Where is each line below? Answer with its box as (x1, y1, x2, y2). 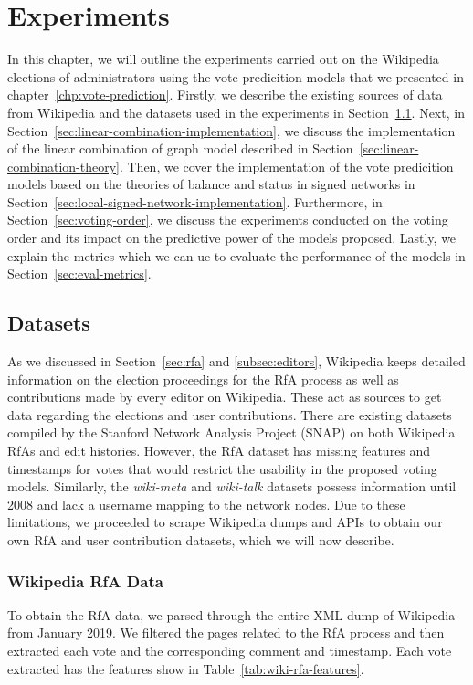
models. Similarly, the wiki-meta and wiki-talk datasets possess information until (7, 477, 457, 496)
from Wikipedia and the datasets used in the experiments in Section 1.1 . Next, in (7, 102, 465, 121)
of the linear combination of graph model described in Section (7, 139, 353, 158)
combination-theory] (7, 156, 120, 175)
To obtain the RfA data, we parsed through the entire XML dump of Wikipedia (7, 605, 456, 624)
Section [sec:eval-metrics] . (7, 264, 152, 283)
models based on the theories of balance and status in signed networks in (7, 174, 415, 194)
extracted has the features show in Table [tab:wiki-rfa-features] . (7, 659, 364, 678)
